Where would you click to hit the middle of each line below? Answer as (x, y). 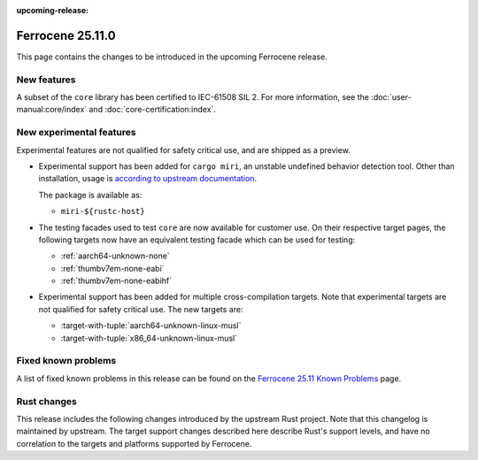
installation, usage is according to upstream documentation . (147, 179)
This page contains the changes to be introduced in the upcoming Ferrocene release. (172, 57)
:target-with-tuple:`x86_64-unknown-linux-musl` (149, 338)
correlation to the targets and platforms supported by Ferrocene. (134, 443)
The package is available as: (90, 195)
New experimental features (76, 133)
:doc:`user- (391, 97)
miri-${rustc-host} (103, 211)
